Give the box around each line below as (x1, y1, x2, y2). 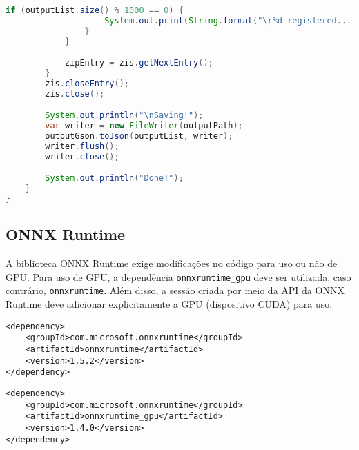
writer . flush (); (45, 141, 119, 151)
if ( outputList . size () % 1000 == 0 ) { (6, 6, 184, 15)
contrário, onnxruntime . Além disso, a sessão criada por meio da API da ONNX (6, 283, 345, 297)
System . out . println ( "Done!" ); (45, 173, 184, 184)
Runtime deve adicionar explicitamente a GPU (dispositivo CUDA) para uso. (6, 297, 333, 311)
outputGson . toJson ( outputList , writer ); (45, 131, 233, 141)
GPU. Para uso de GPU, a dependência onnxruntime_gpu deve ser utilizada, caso (6, 269, 351, 284)
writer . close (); (45, 151, 119, 162)
